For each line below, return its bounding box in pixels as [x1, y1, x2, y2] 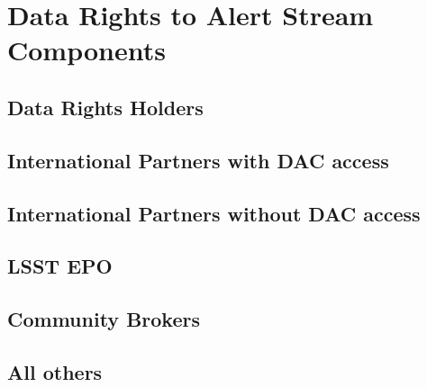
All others [7, 357, 103, 385]
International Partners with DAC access [7, 146, 389, 174]
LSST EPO [7, 252, 113, 280]
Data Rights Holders [7, 93, 204, 121]
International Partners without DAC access [7, 199, 421, 227]
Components [7, 31, 166, 68]
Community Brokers [7, 305, 200, 333]
